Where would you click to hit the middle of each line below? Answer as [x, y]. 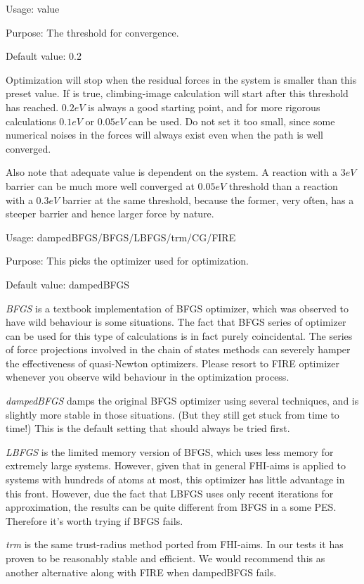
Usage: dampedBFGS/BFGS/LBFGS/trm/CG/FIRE [121, 237]
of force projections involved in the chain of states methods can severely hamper [178, 349]
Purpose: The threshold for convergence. [92, 32]
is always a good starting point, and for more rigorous [204, 107]
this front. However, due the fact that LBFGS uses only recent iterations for [170, 493]
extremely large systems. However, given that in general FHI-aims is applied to [176, 465]
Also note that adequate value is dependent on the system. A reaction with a [172, 172]
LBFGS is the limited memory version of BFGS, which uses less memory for [170, 451]
